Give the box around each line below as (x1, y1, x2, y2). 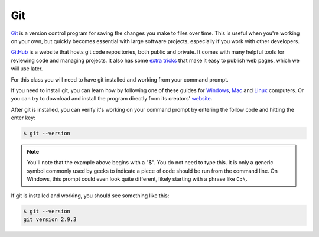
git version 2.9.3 (23, 216, 77, 223)
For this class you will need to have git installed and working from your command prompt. (11, 76, 229, 83)
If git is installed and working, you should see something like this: (11, 192, 170, 199)
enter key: (11, 114, 35, 121)
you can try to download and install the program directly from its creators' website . (11, 95, 213, 102)
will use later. (11, 65, 43, 72)
